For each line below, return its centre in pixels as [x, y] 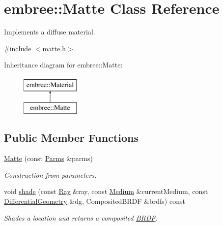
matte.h [54, 48]
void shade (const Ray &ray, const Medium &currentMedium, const [106, 191]
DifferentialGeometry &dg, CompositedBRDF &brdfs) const [95, 201]
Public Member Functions [71, 138]
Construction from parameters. [50, 175]
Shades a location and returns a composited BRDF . [81, 217]
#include [18, 48]
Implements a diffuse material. [50, 32]
